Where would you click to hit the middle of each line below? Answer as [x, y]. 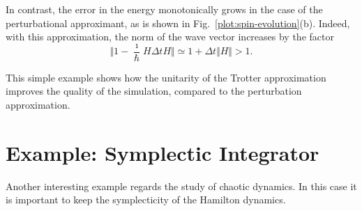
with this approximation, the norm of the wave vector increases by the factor [170, 37]
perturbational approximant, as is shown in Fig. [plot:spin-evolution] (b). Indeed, [178, 23]
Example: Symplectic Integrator [163, 152]
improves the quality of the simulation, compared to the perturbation [154, 91]
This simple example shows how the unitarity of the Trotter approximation [166, 77]
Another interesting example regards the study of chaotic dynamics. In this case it [181, 186]
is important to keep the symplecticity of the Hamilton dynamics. [146, 200]
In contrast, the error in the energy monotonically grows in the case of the [164, 9]
